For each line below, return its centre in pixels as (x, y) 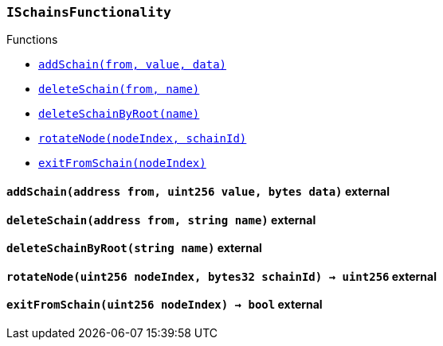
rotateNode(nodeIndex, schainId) (143, 139)
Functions (32, 40)
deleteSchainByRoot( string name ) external (134, 248)
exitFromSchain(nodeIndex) (122, 163)
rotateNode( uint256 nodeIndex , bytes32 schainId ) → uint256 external (221, 276)
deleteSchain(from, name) (119, 89)
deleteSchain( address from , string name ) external (161, 220)
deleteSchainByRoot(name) (119, 114)
